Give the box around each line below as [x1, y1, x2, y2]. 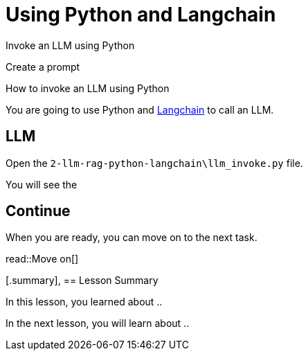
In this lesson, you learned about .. [6, 296, 163, 308]
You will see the [6, 178, 78, 190]
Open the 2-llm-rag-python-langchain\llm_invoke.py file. [6, 157, 303, 169]
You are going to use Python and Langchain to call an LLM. [6, 103, 274, 116]
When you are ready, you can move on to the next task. [6, 231, 257, 244]
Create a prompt [6, 60, 80, 73]
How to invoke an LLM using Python [6, 82, 170, 94]
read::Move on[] [6, 253, 79, 265]
